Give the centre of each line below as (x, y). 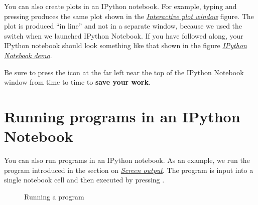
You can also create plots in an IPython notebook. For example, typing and (120, 6)
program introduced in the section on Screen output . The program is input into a (129, 170)
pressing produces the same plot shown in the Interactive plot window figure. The (129, 16)
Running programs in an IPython (122, 116)
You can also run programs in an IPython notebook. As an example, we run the (127, 160)
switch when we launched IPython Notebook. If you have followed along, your (124, 35)
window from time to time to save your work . (77, 82)
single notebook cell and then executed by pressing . (84, 180)
